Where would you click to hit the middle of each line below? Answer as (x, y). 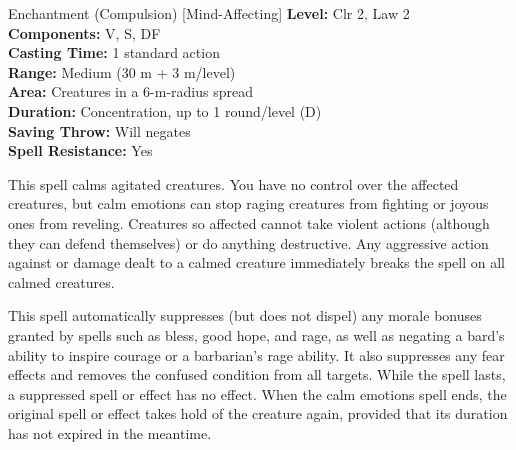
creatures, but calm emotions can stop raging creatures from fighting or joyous (248, 203)
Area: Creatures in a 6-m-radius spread (130, 91)
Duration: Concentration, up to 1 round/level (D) (165, 110)
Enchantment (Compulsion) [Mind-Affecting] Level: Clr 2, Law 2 (209, 13)
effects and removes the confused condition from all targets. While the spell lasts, (257, 374)
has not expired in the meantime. (110, 432)
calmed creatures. (61, 281)
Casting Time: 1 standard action (114, 52)
